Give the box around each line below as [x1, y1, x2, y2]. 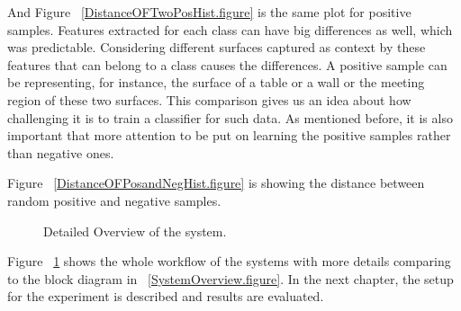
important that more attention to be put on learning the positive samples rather [7, 126, 451, 145]
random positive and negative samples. [7, 191, 221, 209]
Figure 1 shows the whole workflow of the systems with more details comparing [7, 252, 451, 271]
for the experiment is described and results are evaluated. [7, 287, 324, 306]
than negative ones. [7, 143, 114, 162]
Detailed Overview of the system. [43, 221, 227, 240]
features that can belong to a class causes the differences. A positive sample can [7, 55, 447, 74]
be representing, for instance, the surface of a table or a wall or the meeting [7, 73, 425, 92]
